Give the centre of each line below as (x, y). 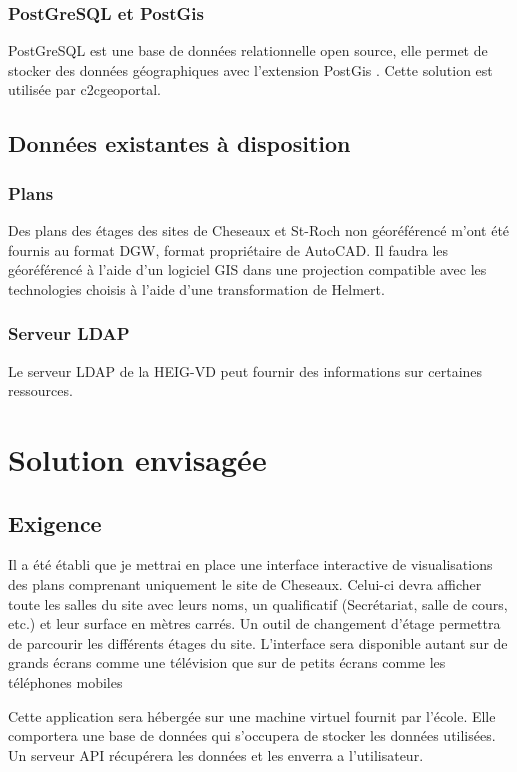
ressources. (40, 390)
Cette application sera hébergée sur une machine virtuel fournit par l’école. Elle (252, 715)
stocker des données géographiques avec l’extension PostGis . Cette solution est (250, 69)
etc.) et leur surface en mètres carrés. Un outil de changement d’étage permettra (254, 623)
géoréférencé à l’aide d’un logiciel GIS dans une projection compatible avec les (247, 269)
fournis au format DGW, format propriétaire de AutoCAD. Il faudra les (228, 249)
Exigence (55, 522)
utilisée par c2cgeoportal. (84, 89)
